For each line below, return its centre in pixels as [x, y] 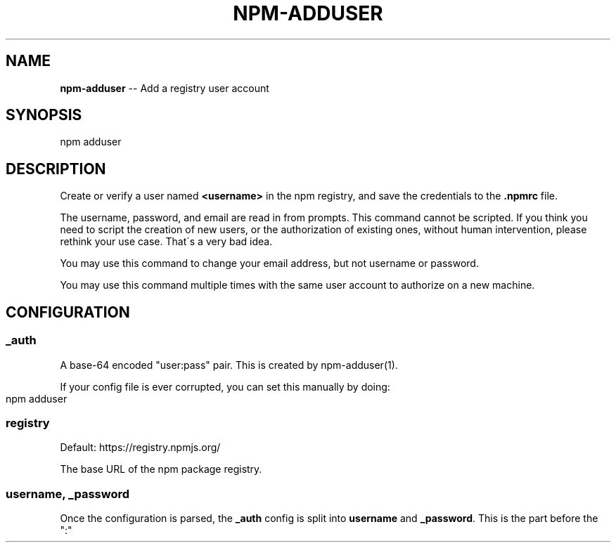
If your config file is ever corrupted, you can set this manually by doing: [225, 386]
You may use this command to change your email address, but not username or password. [269, 263]
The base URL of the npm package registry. [161, 469]
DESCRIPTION [56, 169]
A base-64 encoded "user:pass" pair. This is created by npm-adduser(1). [229, 365]
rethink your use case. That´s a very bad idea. [166, 242]
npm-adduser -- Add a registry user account [165, 88]
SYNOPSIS [44, 115]
